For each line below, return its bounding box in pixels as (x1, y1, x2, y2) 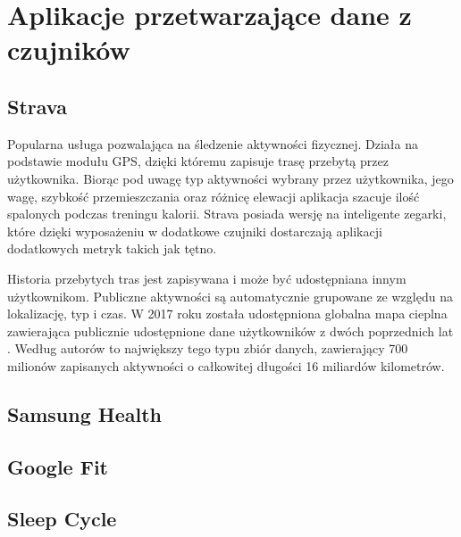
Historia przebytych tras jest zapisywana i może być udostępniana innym (7, 268, 407, 287)
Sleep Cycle (7, 505, 117, 533)
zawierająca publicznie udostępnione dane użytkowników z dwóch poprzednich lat (7, 321, 454, 340)
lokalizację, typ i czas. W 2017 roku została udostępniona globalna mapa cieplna (7, 304, 448, 323)
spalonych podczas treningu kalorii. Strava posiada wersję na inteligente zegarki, (7, 204, 447, 223)
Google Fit (7, 452, 108, 480)
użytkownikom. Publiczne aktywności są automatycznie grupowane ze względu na (7, 286, 453, 305)
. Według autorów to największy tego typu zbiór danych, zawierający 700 (7, 339, 408, 358)
